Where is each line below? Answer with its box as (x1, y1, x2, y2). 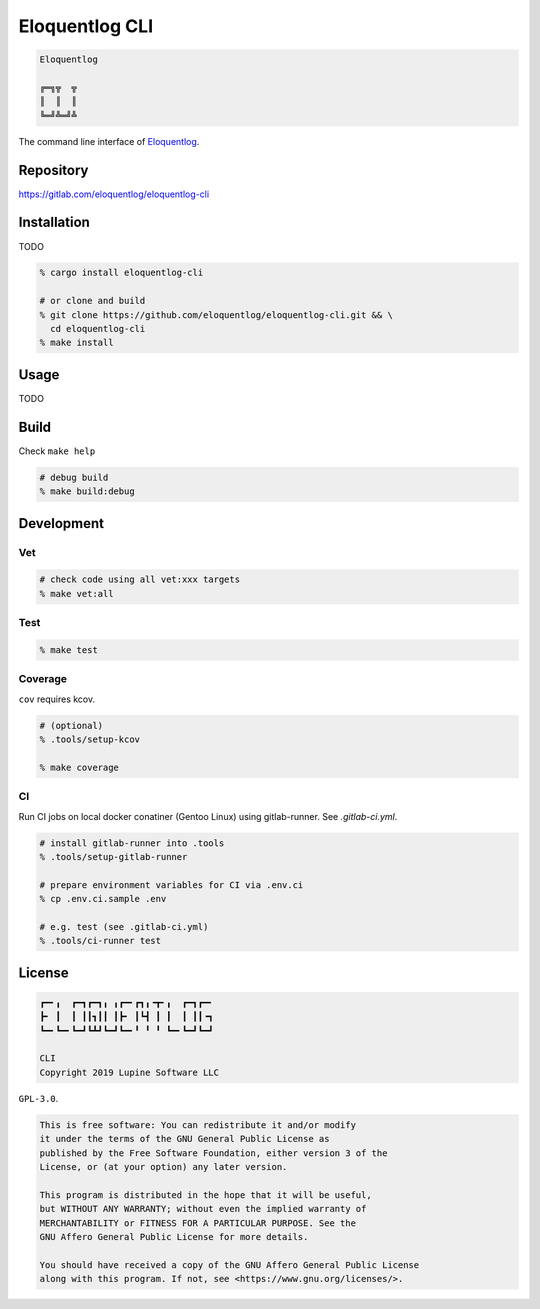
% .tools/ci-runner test (39, 935, 162, 947)
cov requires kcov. (18, 693, 95, 705)
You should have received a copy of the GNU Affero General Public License (39, 1259, 420, 1270)
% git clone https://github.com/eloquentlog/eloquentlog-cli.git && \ (39, 309, 394, 320)
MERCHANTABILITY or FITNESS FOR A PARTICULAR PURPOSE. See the (39, 1217, 357, 1229)
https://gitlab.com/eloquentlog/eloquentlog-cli (18, 188, 210, 200)
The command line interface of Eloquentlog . (18, 135, 200, 147)
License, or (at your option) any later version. (39, 1161, 288, 1172)
